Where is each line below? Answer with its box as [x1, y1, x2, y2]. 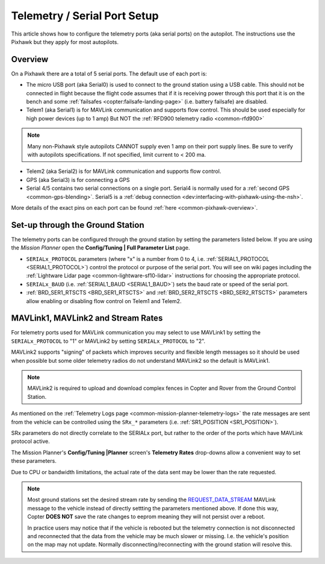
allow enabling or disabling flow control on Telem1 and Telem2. [26, 297, 182, 304]
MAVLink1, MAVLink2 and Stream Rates [11, 313, 163, 324]
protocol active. [11, 437, 51, 445]
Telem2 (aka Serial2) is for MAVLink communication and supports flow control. [26, 168, 221, 175]
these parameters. [11, 457, 57, 465]
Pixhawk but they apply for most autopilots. [11, 38, 119, 45]
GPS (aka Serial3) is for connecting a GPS [26, 176, 130, 183]
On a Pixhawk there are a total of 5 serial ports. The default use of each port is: [11, 70, 207, 77]
